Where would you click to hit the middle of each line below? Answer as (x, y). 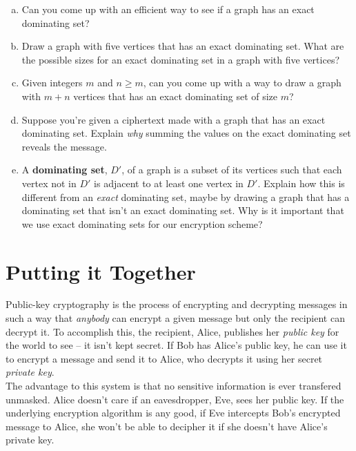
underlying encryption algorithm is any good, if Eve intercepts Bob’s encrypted (173, 413)
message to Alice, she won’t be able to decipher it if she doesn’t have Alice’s (167, 426)
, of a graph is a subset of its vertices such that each (232, 170)
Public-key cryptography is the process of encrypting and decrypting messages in (177, 304)
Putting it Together (101, 271)
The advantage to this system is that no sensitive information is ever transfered (174, 385)
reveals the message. (64, 146)
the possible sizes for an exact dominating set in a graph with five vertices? (181, 59)
